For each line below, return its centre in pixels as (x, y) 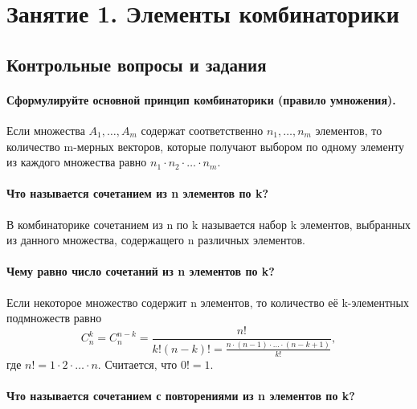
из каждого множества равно (77, 162)
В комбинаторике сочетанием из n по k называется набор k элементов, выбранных (209, 224)
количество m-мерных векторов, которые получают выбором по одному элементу (206, 146)
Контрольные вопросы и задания (137, 64)
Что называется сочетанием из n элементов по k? (138, 193)
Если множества (46, 130)
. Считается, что (137, 364)
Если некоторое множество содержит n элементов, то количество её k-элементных (208, 302)
